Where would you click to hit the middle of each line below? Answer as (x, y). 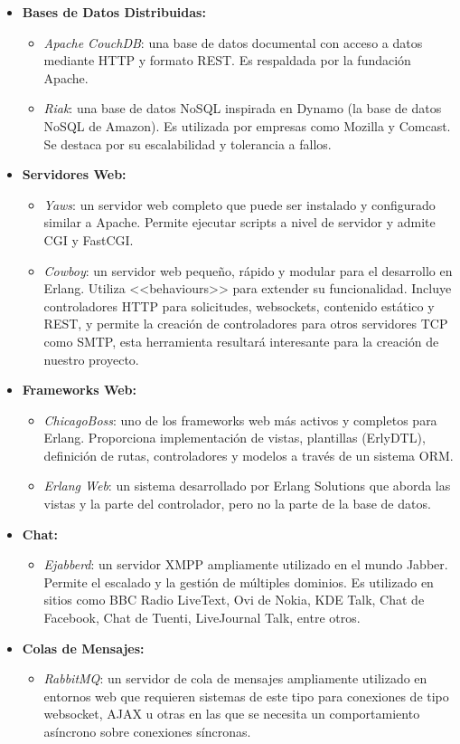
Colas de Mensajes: (83, 648)
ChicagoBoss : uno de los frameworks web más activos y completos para (240, 420)
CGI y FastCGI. (89, 239)
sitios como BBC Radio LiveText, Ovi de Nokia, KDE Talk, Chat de (234, 600)
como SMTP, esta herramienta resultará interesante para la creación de (241, 341)
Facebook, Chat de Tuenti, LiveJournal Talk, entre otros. (202, 618)
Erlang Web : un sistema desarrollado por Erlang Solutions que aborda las (247, 486)
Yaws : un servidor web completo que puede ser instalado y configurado (239, 204)
